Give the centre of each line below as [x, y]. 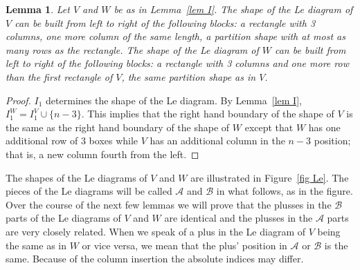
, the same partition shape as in [189, 76]
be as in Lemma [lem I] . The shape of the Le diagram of [233, 9]
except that [269, 127]
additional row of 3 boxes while [72, 141]
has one [324, 127]
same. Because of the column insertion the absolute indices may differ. [155, 259]
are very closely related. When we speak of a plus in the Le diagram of [155, 231]
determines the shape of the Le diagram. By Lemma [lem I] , [174, 100]
